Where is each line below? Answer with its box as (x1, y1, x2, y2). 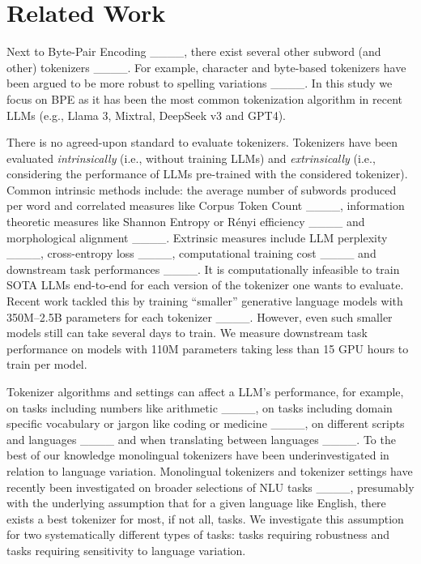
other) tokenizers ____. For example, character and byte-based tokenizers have (6, 58, 406, 75)
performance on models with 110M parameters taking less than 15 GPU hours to (6, 340, 409, 357)
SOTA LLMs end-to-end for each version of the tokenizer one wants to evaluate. (6, 276, 404, 293)
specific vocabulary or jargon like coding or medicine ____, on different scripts (6, 415, 405, 432)
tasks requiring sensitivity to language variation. (6, 541, 246, 558)
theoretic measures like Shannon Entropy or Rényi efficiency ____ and (6, 213, 365, 230)
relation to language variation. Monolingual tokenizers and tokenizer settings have (6, 462, 413, 479)
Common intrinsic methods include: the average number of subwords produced (6, 181, 397, 198)
